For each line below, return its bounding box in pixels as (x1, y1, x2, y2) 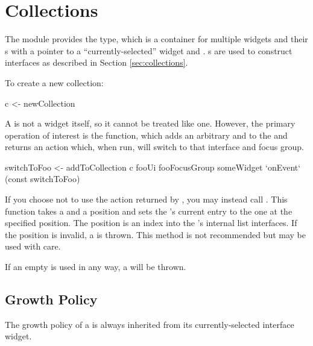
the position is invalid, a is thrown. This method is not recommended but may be (5, 228, 306, 241)
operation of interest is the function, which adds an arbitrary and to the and (5, 128, 288, 141)
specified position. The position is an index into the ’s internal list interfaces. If (5, 216, 297, 229)
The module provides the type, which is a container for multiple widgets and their (5, 33, 308, 45)
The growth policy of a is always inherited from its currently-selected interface (5, 318, 294, 330)
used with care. (5, 240, 61, 253)
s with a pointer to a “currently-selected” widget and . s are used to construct (5, 44, 292, 57)
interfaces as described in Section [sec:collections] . (5, 56, 188, 69)
